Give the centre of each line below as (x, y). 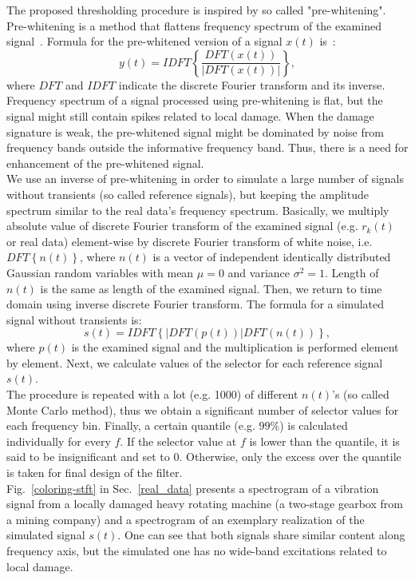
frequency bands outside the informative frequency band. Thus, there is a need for (207, 147)
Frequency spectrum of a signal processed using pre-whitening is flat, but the (195, 100)
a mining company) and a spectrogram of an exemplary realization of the (186, 519)
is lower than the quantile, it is (324, 441)
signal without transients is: (74, 319)
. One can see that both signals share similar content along (261, 535)
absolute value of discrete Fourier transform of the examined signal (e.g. (182, 226)
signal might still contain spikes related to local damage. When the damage (190, 115)
